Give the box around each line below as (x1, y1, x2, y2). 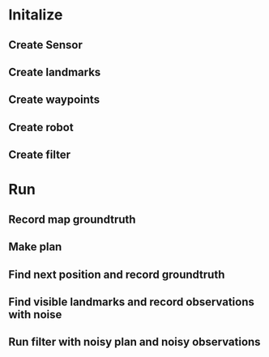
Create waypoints (8, 93, 100, 107)
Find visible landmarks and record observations (8, 295, 255, 308)
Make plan (8, 240, 62, 254)
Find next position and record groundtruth (8, 267, 225, 281)
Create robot (8, 120, 75, 134)
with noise (8, 308, 62, 321)
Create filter (8, 148, 71, 162)
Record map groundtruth (8, 212, 136, 226)
